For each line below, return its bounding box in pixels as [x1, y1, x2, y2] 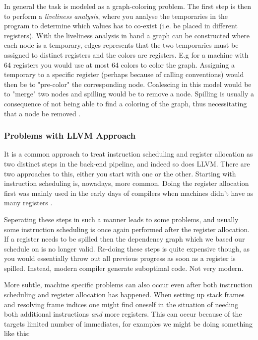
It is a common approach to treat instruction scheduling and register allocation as [4, 149, 253, 159]
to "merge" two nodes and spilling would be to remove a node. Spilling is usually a [4, 88, 254, 99]
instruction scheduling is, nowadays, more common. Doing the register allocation [4, 178, 249, 188]
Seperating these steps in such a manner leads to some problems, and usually [4, 214, 239, 224]
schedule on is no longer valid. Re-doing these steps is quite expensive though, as [4, 243, 250, 254]
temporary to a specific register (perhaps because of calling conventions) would [4, 69, 244, 80]
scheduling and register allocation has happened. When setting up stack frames [4, 289, 245, 300]
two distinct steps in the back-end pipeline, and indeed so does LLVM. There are [4, 158, 250, 169]
